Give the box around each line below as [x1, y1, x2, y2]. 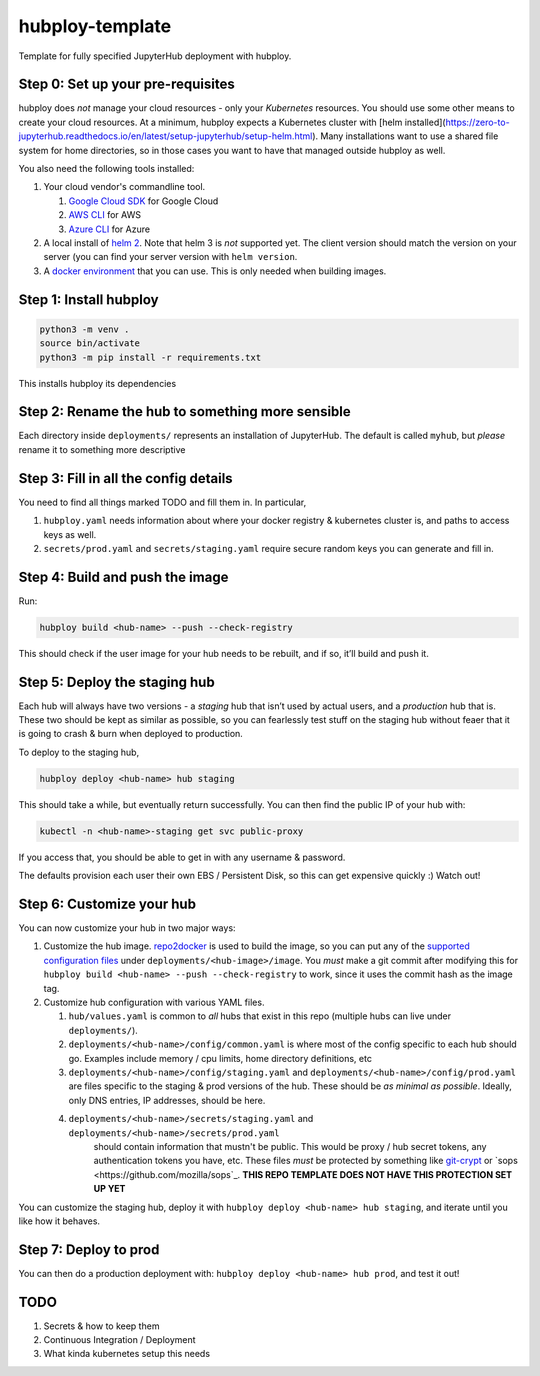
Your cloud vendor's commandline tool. [43, 181, 206, 193]
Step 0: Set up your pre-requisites [18, 76, 235, 93]
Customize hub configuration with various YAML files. [43, 996, 265, 1009]
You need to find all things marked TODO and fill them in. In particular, [18, 496, 307, 508]
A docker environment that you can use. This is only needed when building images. [43, 265, 387, 277]
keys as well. [43, 528, 97, 540]
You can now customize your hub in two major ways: [18, 922, 236, 934]
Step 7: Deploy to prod [18, 1241, 160, 1258]
